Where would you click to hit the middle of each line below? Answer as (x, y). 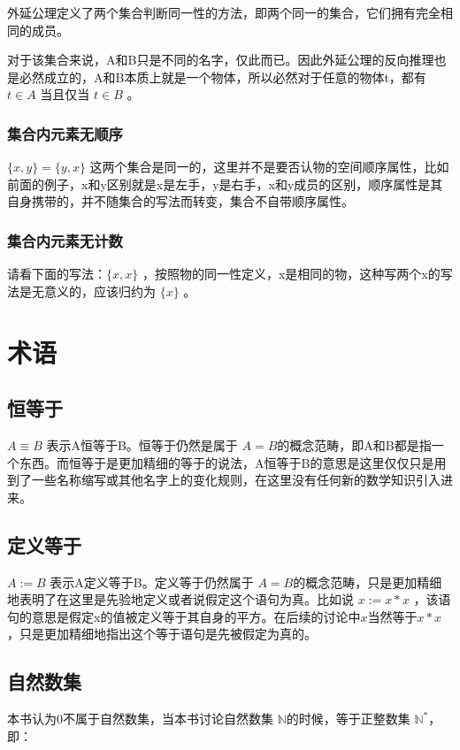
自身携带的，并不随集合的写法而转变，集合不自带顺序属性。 (180, 201)
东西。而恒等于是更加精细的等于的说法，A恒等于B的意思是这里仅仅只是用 (233, 462)
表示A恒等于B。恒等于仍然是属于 (142, 444)
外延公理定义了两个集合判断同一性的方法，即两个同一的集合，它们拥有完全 (224, 12)
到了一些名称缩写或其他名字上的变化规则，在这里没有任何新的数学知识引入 (224, 480)
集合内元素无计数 (65, 240)
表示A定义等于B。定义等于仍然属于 (152, 582)
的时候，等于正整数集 (348, 719)
